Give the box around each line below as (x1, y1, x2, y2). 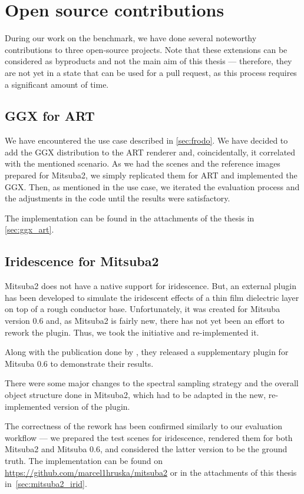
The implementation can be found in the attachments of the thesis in (5, 211, 255, 224)
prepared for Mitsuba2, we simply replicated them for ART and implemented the (5, 169, 298, 181)
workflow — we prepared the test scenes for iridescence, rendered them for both (5, 431, 293, 443)
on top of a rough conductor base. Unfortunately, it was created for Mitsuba (5, 303, 280, 315)
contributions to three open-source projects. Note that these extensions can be (5, 43, 288, 55)
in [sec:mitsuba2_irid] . (5, 478, 87, 490)
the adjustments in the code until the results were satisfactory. (5, 192, 230, 204)
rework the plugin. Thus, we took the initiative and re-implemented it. (5, 326, 259, 338)
